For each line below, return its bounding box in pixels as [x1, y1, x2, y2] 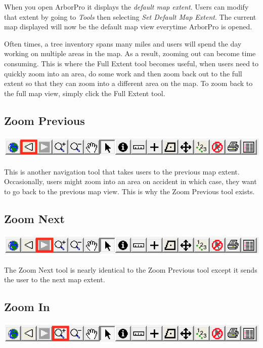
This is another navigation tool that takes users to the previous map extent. [4, 166, 240, 177]
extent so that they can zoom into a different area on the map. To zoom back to [4, 78, 253, 89]
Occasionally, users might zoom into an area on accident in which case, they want [4, 176, 257, 187]
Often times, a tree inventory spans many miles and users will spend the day [4, 38, 242, 49]
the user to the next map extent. [4, 274, 105, 285]
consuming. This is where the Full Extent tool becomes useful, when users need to [4, 58, 259, 68]
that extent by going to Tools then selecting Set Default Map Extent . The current [4, 11, 256, 22]
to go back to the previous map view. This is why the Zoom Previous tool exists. [4, 186, 255, 196]
